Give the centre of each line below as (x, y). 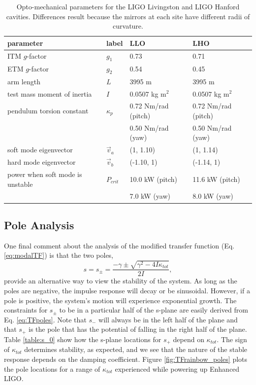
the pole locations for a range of (52, 368)
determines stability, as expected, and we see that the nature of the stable (136, 349)
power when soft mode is (45, 174)
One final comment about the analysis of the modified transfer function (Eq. (119, 245)
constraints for (26, 310)
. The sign (232, 339)
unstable (20, 184)
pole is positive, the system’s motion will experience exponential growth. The (120, 300)
